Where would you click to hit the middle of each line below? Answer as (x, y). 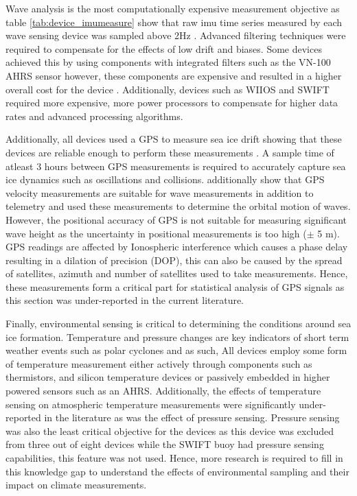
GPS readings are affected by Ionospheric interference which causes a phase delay (177, 247)
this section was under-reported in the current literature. (125, 300)
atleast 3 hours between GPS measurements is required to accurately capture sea (176, 166)
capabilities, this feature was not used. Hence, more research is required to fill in (174, 458)
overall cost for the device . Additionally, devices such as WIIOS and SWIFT (168, 89)
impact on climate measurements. (76, 485)
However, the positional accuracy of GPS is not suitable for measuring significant (176, 219)
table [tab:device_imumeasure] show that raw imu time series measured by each (174, 22)
